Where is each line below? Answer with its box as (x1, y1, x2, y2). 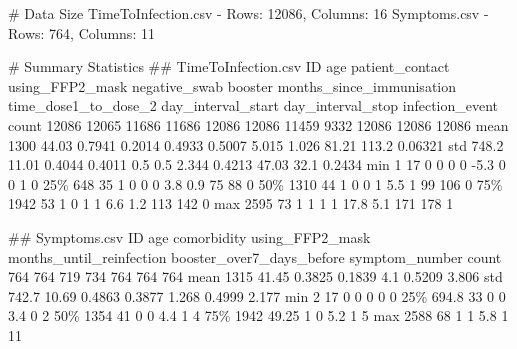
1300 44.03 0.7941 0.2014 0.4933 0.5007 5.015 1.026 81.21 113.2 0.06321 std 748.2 (8, 134, 504, 155)
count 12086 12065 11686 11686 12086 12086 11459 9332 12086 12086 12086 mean (8, 114, 509, 135)
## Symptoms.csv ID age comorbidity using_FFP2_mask (8, 226, 371, 247)
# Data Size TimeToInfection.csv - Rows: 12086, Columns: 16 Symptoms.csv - (8, 3, 489, 23)
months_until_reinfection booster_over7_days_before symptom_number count (8, 246, 502, 267)
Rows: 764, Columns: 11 (8, 22, 155, 43)
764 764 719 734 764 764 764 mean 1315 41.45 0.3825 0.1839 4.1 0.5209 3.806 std (8, 266, 503, 287)
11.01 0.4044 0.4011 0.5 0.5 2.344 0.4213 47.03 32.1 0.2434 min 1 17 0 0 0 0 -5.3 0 (8, 154, 506, 175)
